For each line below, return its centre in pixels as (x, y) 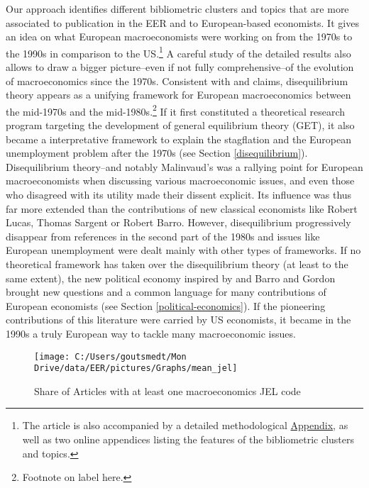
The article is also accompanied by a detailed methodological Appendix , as (185, 425)
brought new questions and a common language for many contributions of (166, 292)
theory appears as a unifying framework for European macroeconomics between (178, 95)
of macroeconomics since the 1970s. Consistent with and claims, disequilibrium (177, 81)
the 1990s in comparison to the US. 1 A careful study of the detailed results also (178, 52)
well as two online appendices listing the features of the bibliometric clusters (188, 439)
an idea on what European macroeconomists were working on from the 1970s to (179, 37)
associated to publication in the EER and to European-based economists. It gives (182, 22)
